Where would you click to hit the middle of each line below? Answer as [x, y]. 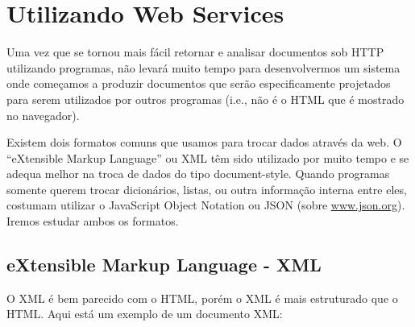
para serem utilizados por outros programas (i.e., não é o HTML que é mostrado [205, 99]
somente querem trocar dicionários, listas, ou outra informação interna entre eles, [207, 189]
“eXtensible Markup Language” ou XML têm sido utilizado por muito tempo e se [208, 157]
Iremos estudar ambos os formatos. [93, 221]
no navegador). [43, 115]
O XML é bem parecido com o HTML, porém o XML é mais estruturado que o [202, 298]
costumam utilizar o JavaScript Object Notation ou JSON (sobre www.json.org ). [206, 205]
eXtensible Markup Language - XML [164, 265]
